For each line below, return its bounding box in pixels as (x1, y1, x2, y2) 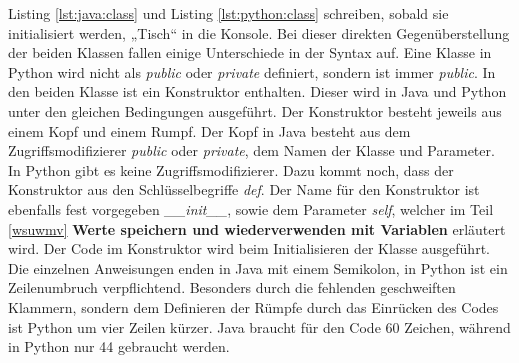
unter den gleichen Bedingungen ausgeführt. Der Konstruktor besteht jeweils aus (8, 100, 502, 121)
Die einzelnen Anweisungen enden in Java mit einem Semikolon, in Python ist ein (8, 257, 508, 278)
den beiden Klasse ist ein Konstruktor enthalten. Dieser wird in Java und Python (8, 81, 507, 102)
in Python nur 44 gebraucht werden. (8, 336, 230, 357)
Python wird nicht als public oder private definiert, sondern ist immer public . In (8, 61, 496, 82)
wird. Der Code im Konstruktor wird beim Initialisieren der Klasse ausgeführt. (8, 238, 490, 259)
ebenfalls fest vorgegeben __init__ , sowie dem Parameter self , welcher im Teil (8, 198, 494, 219)
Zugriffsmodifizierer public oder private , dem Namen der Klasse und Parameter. (8, 140, 495, 161)
